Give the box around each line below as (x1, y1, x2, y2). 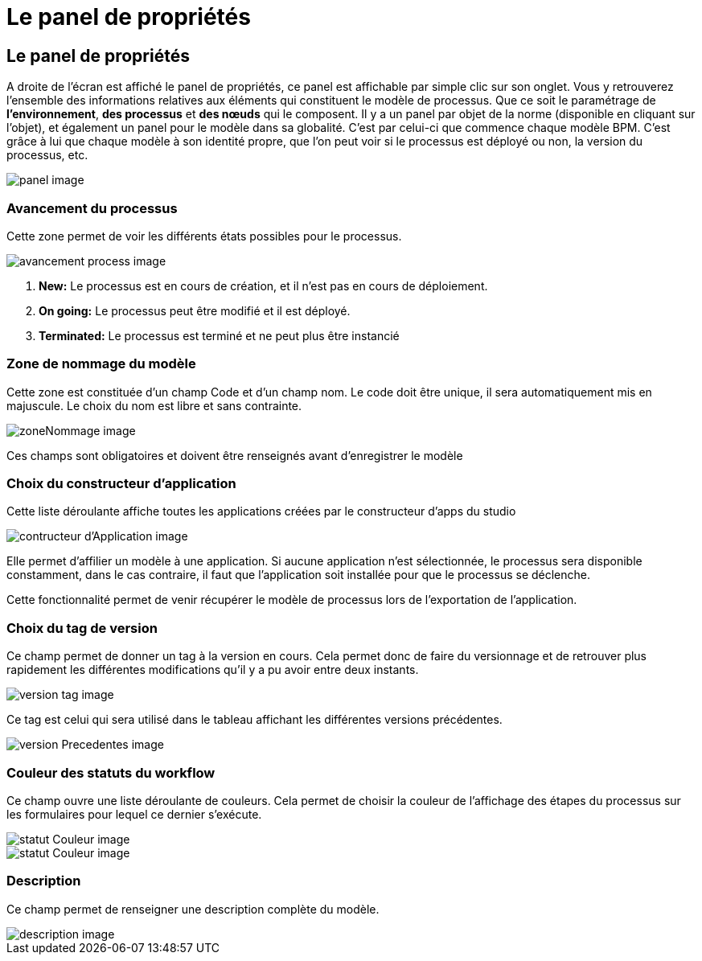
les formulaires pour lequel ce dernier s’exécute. (6, 807, 262, 821)
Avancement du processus (6, 199, 178, 216)
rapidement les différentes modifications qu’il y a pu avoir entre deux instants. (6, 663, 419, 677)
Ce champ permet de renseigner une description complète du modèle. (6, 901, 380, 916)
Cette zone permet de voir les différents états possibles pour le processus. (6, 228, 402, 243)
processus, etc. (6, 148, 88, 162)
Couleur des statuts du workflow (6, 764, 216, 781)
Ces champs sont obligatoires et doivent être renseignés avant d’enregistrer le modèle (6, 448, 463, 462)
